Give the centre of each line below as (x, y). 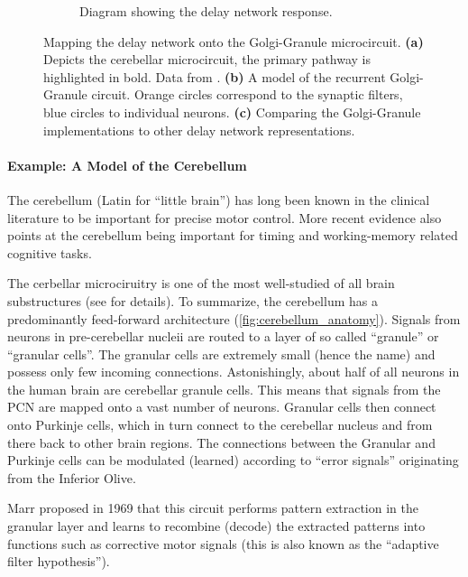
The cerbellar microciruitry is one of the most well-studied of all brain (201, 283)
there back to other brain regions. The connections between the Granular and (221, 442)
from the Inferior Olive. (72, 477)
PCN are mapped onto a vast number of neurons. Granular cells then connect (222, 407)
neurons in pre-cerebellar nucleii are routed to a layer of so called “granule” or (223, 336)
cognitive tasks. (50, 252)
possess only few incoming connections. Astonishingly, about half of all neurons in (234, 372)
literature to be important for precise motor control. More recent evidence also (225, 217)
